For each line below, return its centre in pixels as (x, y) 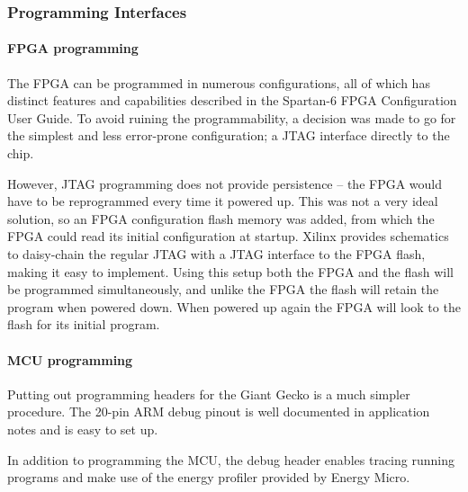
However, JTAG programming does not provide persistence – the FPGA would (225, 183)
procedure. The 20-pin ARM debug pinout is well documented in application (219, 411)
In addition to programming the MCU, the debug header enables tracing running (231, 459)
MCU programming (70, 359)
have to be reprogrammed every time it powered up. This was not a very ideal (223, 201)
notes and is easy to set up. (83, 429)
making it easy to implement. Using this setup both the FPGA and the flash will (230, 271)
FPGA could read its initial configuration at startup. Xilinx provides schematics (228, 236)
